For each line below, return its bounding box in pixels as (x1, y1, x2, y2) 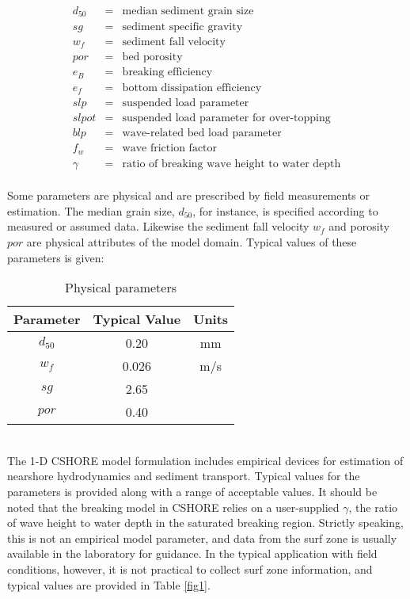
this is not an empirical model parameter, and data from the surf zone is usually (7, 529, 397, 546)
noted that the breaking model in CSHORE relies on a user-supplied (7, 498, 340, 515)
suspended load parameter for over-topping (122, 113, 331, 124)
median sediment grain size (122, 6, 254, 17)
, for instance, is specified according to (192, 202, 378, 219)
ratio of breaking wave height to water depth (122, 158, 341, 170)
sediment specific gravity (122, 21, 243, 32)
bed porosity (122, 52, 183, 63)
